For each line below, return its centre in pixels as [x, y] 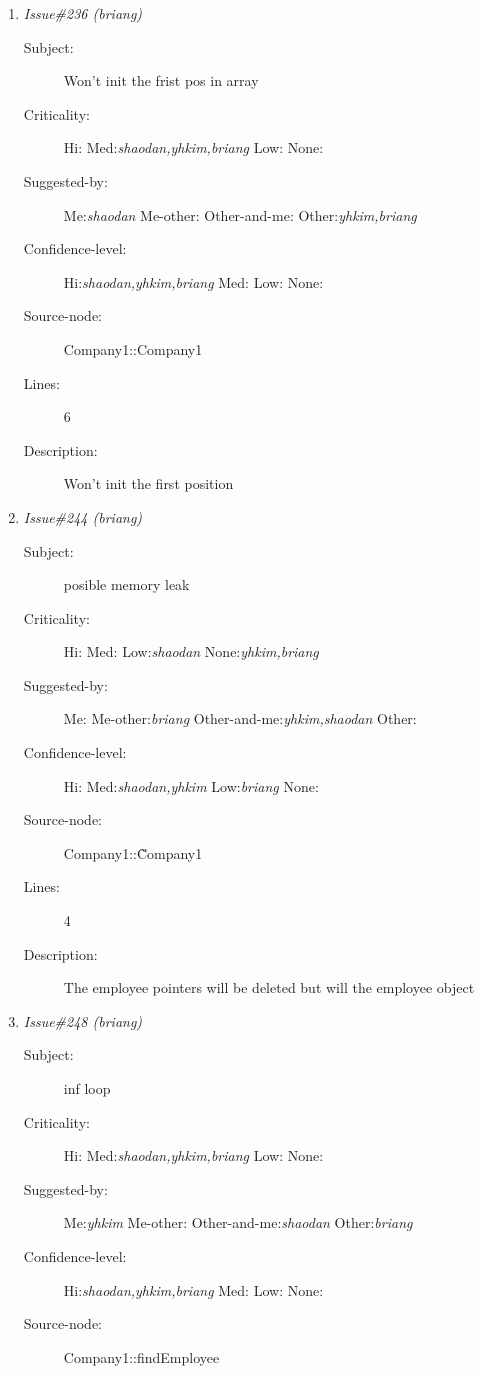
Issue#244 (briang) [83, 516]
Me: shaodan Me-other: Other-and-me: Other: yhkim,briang [240, 214]
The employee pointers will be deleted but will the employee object [269, 987]
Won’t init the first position [148, 483]
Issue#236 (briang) [83, 13]
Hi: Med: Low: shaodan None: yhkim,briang [191, 651]
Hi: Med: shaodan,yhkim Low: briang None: [191, 785]
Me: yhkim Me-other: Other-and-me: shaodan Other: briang [238, 1222]
